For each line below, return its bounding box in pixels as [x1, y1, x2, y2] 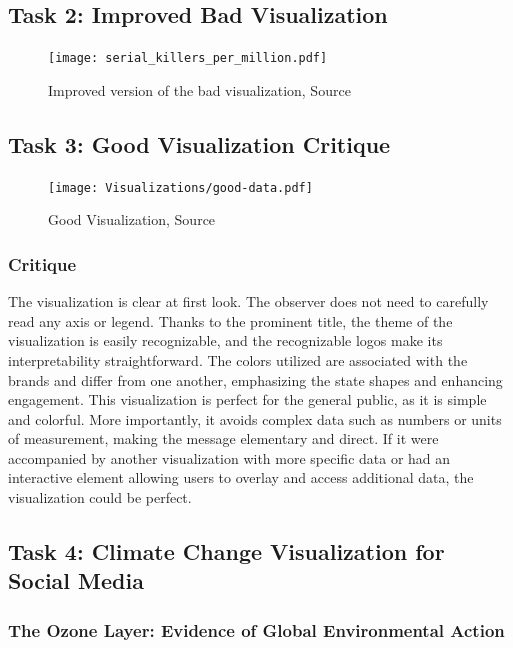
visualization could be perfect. [8, 487, 192, 508]
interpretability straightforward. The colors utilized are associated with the [8, 349, 468, 370]
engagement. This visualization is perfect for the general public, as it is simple [8, 389, 487, 410]
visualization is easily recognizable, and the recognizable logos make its [8, 330, 443, 351]
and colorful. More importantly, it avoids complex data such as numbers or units [8, 408, 502, 429]
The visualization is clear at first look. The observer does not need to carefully [8, 291, 489, 312]
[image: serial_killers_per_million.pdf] [48, 51, 328, 66]
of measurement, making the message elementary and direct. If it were [8, 428, 439, 449]
